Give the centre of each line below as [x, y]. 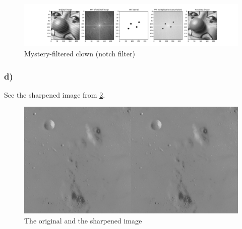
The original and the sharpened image [83, 221]
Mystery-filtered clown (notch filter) [80, 54]
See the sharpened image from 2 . [55, 94]
